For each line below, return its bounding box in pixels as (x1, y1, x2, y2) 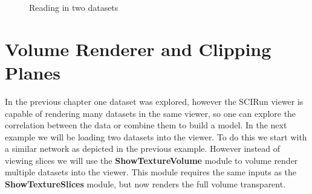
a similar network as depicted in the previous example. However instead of (5, 142, 281, 155)
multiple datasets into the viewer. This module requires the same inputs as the (5, 166, 297, 178)
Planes (5, 60, 60, 84)
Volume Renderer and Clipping (5, 36, 271, 61)
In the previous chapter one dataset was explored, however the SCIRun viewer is (5, 95, 304, 107)
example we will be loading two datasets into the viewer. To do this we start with (5, 130, 307, 143)
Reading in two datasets (29, 1, 119, 13)
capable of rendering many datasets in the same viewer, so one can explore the (5, 107, 296, 119)
